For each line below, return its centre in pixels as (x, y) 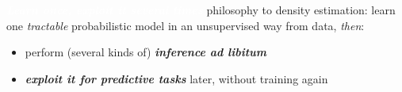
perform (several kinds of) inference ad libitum (145, 52)
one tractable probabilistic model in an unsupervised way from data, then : (186, 25)
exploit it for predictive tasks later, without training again (176, 78)
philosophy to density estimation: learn (301, 10)
